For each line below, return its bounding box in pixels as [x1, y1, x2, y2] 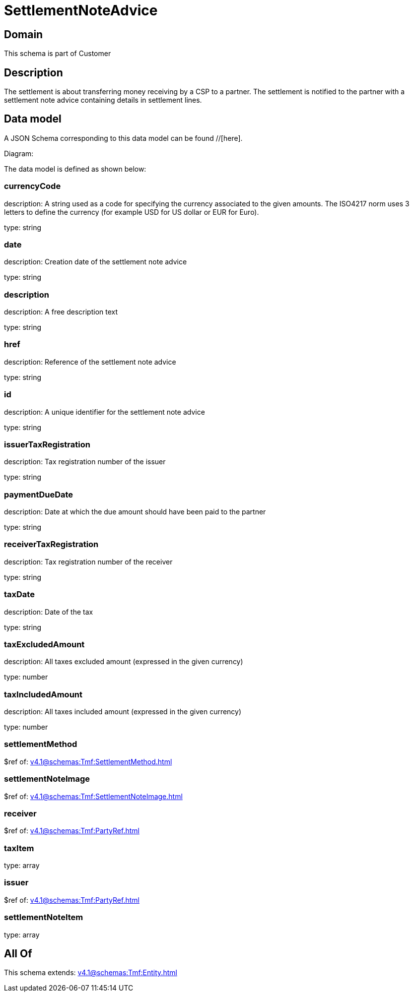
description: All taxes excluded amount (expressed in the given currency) [4, 657, 243, 666]
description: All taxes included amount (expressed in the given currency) [4, 707, 242, 716]
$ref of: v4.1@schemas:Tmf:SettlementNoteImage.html [4, 792, 183, 801]
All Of [4, 947, 32, 960]
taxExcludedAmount [4, 639, 85, 649]
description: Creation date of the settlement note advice [4, 257, 187, 266]
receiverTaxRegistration [4, 539, 99, 550]
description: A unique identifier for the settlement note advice [4, 407, 205, 416]
